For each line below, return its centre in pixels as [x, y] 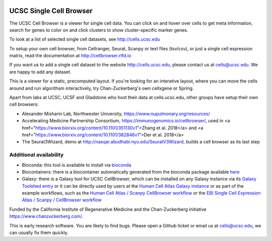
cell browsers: [24, 104]
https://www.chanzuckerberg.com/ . [46, 216]
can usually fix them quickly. [39, 233]
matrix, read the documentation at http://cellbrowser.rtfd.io [70, 56]
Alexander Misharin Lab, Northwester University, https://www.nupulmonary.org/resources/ [116, 114]
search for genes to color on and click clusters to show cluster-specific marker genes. [99, 30]
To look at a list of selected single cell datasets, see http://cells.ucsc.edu [85, 39]
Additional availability [37, 155]
